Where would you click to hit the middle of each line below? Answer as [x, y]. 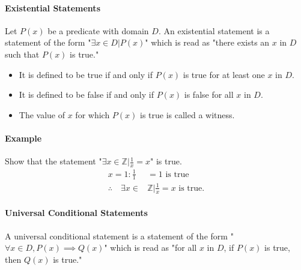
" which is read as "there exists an [207, 42]
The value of [42, 114]
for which [93, 114]
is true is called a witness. [187, 114]
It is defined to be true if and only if [86, 74]
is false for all [209, 94]
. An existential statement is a [214, 30]
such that [22, 54]
